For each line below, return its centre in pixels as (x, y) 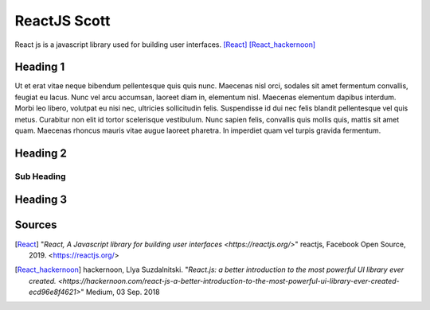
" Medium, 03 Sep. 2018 (120, 292)
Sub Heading (40, 176)
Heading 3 (41, 200)
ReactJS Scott (63, 21)
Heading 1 (40, 67)
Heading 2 (41, 153)
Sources (36, 225)
